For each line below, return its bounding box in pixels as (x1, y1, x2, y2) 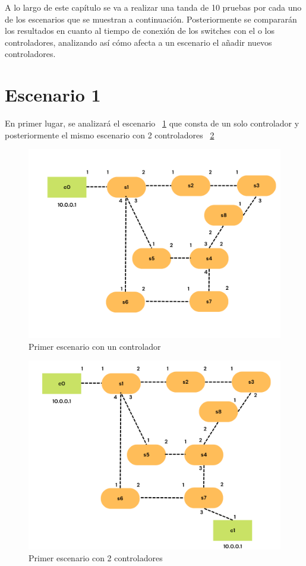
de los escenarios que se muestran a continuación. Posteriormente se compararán (5, 12, 297, 25)
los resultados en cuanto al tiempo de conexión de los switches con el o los (5, 24, 275, 37)
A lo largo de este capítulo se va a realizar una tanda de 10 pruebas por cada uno (5, 1, 302, 13)
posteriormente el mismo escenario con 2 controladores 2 (5, 128, 214, 141)
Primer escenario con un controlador (29, 340, 161, 352)
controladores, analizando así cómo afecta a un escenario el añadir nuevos (5, 36, 272, 48)
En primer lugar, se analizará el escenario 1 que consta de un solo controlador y (5, 117, 299, 129)
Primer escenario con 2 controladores (29, 552, 163, 564)
